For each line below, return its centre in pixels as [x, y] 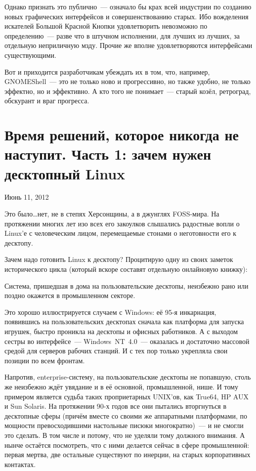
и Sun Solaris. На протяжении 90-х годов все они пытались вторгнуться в [116, 406]
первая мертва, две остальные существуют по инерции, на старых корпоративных [128, 454]
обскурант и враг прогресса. [47, 101]
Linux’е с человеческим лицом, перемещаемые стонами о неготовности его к [120, 233]
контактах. [20, 464]
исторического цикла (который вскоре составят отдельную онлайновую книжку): [126, 269]
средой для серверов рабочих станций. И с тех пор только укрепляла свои [116, 351]
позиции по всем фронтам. [45, 360]
